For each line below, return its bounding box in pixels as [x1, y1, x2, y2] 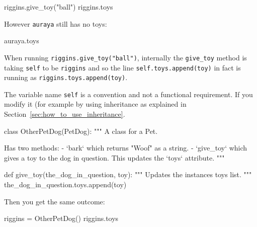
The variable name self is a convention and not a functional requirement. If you [4, 89, 253, 99]
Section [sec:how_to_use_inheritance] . [4, 109, 125, 119]
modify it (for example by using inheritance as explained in [4, 99, 187, 109]
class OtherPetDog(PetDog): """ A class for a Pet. [4, 125, 158, 136]
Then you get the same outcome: [4, 196, 105, 206]
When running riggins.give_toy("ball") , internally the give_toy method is [4, 52, 247, 62]
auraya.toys [4, 35, 39, 46]
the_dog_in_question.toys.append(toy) [4, 179, 127, 190]
